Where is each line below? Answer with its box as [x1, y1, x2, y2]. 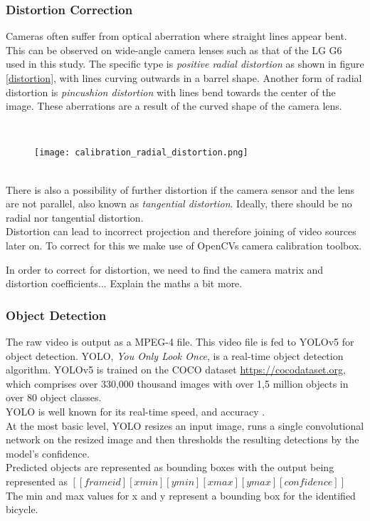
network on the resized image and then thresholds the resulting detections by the [6, 432, 359, 447]
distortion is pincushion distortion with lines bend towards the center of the [6, 84, 336, 99]
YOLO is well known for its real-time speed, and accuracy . [6, 403, 265, 418]
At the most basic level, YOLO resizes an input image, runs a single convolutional [6, 418, 364, 433]
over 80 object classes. [6, 390, 102, 405]
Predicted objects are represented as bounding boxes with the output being [6, 460, 334, 475]
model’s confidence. [6, 445, 90, 460]
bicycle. [6, 502, 38, 517]
